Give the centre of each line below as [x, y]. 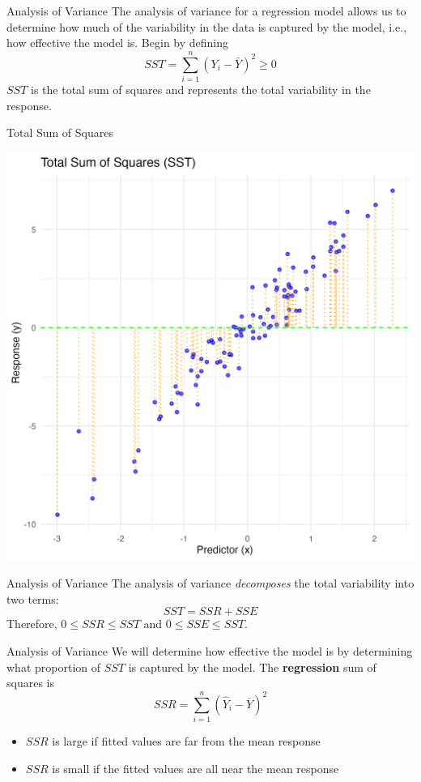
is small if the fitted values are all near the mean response [196, 768]
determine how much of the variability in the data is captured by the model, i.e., [207, 26]
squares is [30, 683]
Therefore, [32, 624]
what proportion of [54, 667]
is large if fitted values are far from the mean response [186, 740]
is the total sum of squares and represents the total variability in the [201, 89]
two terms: [33, 598]
